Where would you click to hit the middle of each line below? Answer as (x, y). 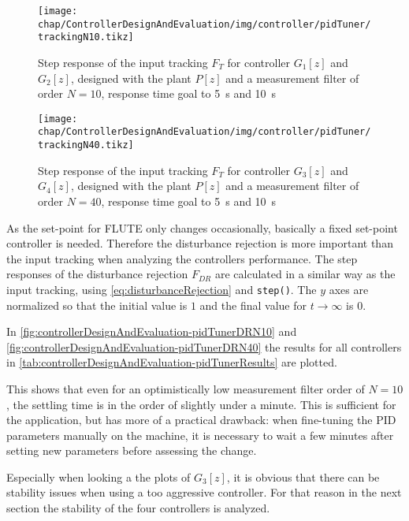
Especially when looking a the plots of (99, 476)
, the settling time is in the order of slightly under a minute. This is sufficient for (201, 404)
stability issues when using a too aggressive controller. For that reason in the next (204, 492)
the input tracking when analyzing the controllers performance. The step (182, 258)
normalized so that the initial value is (97, 305)
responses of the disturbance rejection (97, 274)
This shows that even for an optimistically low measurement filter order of (186, 388)
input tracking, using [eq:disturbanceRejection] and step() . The (162, 289)
